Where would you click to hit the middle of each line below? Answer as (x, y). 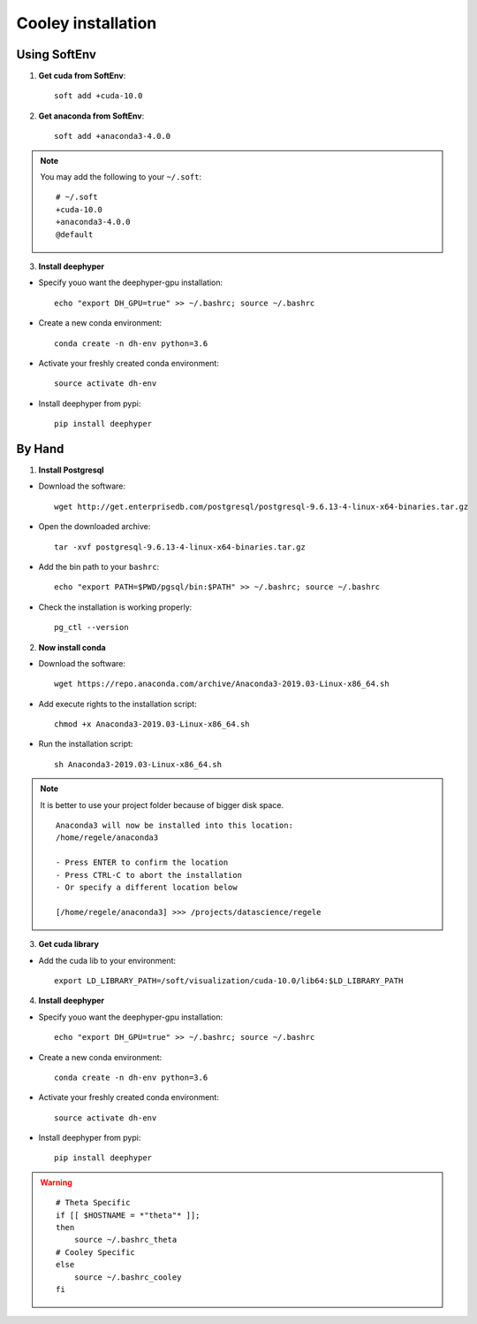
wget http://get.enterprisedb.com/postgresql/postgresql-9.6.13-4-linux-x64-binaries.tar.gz (261, 506)
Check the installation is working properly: (115, 607)
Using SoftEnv (57, 54)
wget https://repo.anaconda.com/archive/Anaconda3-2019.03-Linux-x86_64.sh (222, 684)
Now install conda (72, 647)
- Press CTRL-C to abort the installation (149, 875)
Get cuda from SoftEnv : (82, 76)
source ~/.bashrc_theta (125, 1240)
